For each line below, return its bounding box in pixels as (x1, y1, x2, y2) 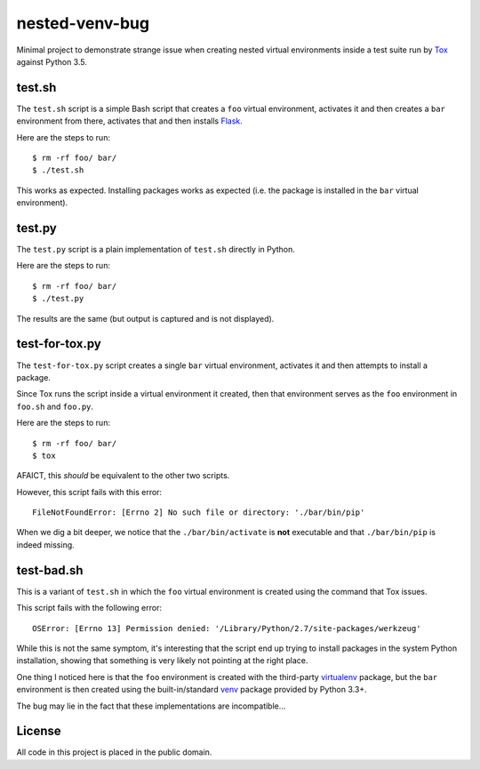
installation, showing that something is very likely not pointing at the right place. (16, 655, 308, 666)
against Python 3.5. (16, 56, 88, 67)
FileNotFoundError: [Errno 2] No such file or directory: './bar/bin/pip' (32, 508, 365, 517)
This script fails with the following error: (16, 603, 162, 613)
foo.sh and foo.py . (16, 401, 93, 412)
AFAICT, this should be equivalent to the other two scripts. (16, 470, 230, 481)
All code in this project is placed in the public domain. (16, 747, 212, 757)
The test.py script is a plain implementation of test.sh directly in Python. (16, 244, 295, 255)
